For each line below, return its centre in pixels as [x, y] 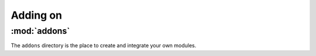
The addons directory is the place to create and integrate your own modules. [104, 45]
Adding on [37, 15]
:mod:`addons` [40, 31]
